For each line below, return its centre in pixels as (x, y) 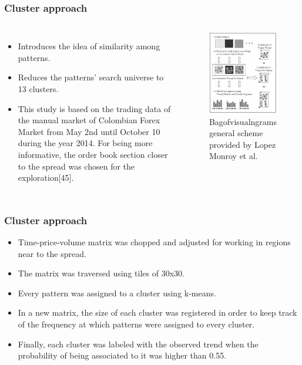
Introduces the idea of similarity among (89, 46)
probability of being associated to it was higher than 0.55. (122, 355)
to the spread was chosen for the (76, 166)
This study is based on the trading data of (94, 108)
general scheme (236, 133)
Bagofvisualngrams (243, 121)
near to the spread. (52, 253)
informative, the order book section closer (93, 154)
